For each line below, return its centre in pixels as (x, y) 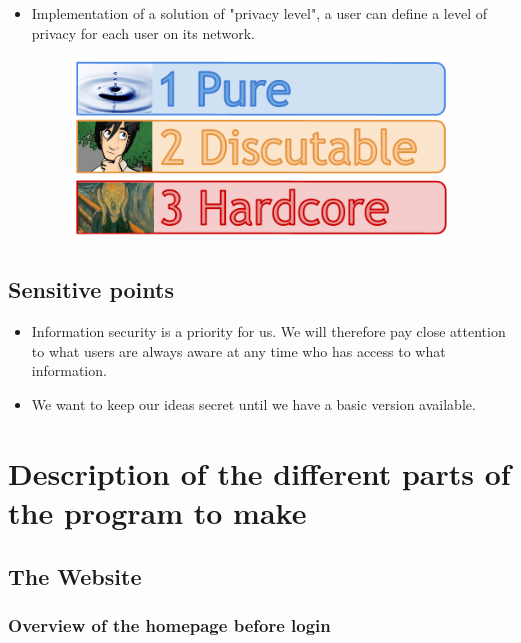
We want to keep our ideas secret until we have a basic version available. (253, 404)
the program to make (157, 512)
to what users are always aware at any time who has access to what (238, 350)
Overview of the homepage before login (169, 624)
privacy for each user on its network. (143, 32)
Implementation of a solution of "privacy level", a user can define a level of (259, 13)
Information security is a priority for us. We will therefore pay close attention (268, 331)
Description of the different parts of (259, 472)
